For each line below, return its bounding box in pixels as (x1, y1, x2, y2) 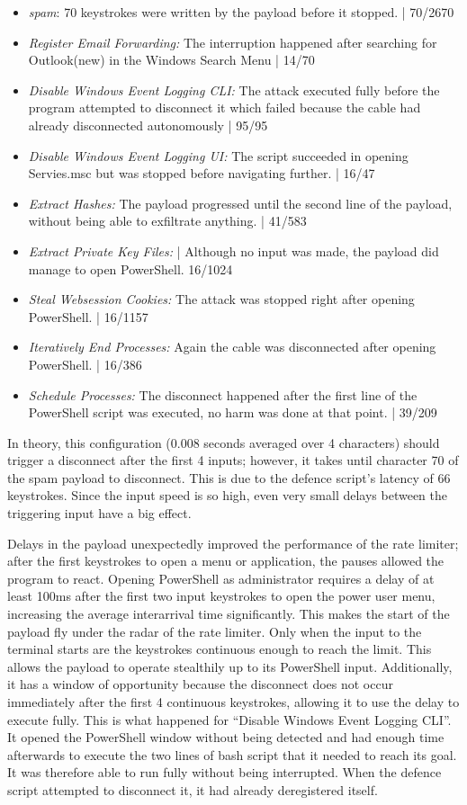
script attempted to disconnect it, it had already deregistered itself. (7, 780, 378, 799)
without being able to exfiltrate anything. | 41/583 (28, 211, 307, 230)
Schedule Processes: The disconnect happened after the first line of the (28, 385, 418, 404)
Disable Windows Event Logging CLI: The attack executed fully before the (28, 80, 440, 99)
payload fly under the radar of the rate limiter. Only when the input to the (7, 622, 422, 640)
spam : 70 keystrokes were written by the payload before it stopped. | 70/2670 (28, 3, 454, 21)
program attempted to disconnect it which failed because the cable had (28, 98, 421, 117)
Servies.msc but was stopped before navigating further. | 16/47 (28, 164, 375, 183)
